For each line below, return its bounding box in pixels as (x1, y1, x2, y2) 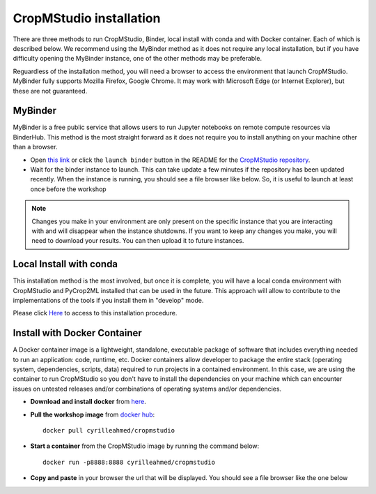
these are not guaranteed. (13, 87, 88, 95)
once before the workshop (30, 185, 107, 193)
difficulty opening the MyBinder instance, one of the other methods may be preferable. (13, 54, 263, 63)
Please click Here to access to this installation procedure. (13, 309, 178, 317)
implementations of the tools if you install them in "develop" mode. (13, 297, 204, 304)
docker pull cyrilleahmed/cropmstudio (42, 426, 175, 435)
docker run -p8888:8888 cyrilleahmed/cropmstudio (42, 458, 216, 466)
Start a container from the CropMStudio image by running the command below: (30, 442, 260, 450)
